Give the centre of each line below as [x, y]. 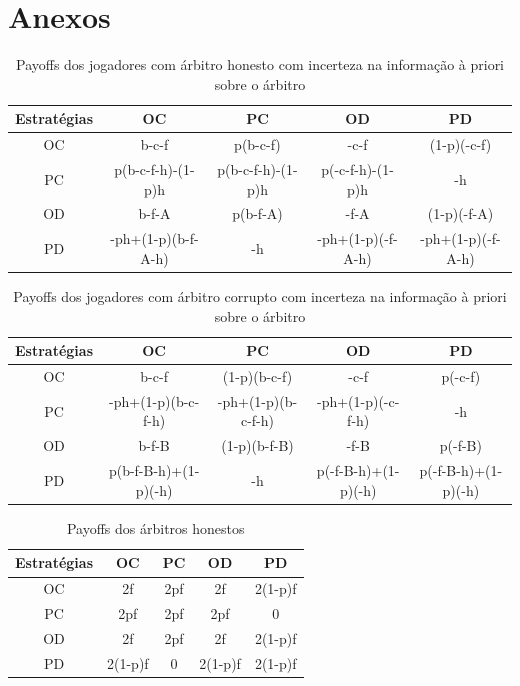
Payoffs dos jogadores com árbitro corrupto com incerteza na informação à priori [260, 295]
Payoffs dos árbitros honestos [155, 527]
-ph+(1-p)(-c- [358, 400]
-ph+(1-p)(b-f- [154, 238]
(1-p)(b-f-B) [257, 445]
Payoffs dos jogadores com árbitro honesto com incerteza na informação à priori [260, 64]
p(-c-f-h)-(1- [357, 169]
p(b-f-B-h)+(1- [154, 470]
